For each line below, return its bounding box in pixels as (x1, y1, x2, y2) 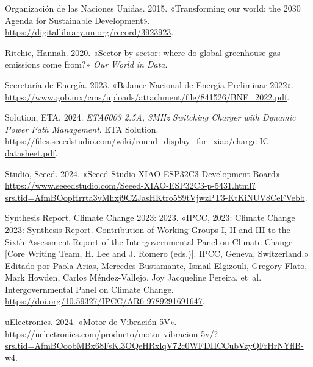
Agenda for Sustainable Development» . (5, 13, 150, 26)
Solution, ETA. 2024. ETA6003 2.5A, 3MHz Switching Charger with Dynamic (5, 111, 296, 124)
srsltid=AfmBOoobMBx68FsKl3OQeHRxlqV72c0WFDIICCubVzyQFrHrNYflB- (5, 339, 304, 352)
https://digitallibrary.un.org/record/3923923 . (5, 26, 174, 38)
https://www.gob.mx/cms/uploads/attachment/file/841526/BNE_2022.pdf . (5, 90, 290, 103)
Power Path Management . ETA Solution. (5, 122, 159, 135)
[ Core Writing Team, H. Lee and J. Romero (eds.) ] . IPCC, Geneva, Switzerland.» (5, 247, 309, 260)
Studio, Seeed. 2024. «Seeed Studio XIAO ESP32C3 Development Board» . (5, 167, 282, 180)
